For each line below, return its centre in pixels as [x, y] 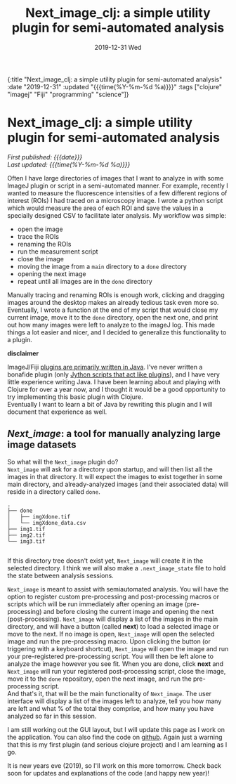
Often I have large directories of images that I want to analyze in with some [116, 178]
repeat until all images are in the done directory [85, 281]
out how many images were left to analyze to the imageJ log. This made [111, 325]
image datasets [42, 445]
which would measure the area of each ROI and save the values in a [105, 208]
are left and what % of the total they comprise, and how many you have [111, 708]
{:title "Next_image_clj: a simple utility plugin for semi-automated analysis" [115, 79]
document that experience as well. [57, 412]
